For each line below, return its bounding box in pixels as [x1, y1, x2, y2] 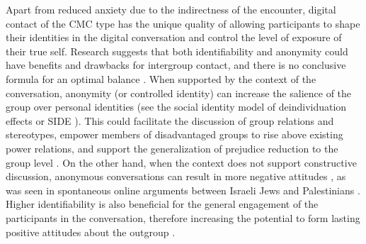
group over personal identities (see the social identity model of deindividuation [6, 99, 347, 114]
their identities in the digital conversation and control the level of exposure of [6, 30, 342, 45]
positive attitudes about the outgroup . [6, 224, 176, 239]
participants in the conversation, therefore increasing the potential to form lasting [6, 210, 360, 225]
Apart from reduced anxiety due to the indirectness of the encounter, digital [6, 2, 336, 16]
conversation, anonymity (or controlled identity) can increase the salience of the [6, 85, 352, 100]
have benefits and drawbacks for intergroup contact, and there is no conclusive [6, 57, 346, 72]
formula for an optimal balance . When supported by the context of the [6, 71, 316, 86]
